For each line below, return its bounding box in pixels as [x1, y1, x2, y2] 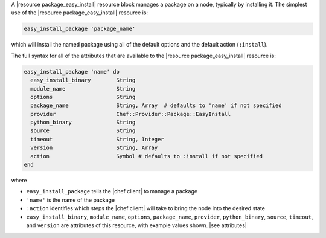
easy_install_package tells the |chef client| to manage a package [26, 188, 198, 195]
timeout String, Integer [30, 136, 164, 143]
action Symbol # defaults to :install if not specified [30, 153, 263, 159]
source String [30, 127, 136, 134]
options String [30, 94, 136, 100]
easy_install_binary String [30, 77, 136, 84]
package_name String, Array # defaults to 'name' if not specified [30, 102, 282, 109]
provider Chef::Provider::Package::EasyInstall [30, 111, 231, 117]
